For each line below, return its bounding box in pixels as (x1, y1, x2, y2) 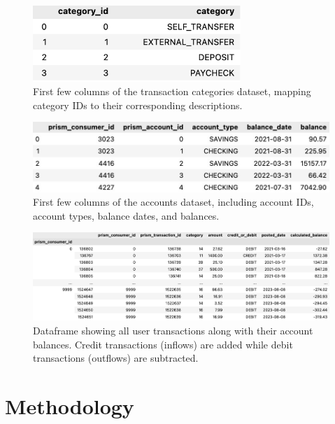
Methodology (5, 392, 134, 420)
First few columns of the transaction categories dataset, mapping (33, 84, 311, 99)
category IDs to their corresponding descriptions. (33, 97, 243, 112)
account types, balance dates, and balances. (33, 208, 220, 222)
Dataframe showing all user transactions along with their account (33, 323, 313, 338)
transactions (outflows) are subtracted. (33, 351, 199, 365)
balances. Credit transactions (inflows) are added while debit (33, 337, 293, 351)
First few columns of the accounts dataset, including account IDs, (33, 195, 314, 209)
